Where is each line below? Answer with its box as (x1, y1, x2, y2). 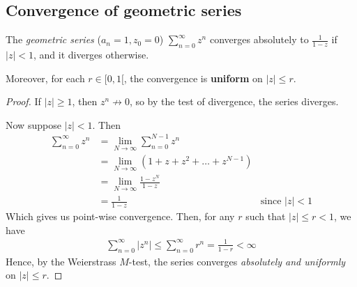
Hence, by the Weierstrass (6, 254, 116, 268)
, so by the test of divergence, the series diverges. (129, 94, 339, 109)
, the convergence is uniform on (123, 70, 263, 85)
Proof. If (6, 94, 41, 109)
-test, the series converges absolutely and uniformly (128, 254, 346, 268)
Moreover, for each (6, 70, 85, 85)
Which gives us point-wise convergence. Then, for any (6, 209, 235, 224)
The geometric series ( (6, 32, 101, 47)
